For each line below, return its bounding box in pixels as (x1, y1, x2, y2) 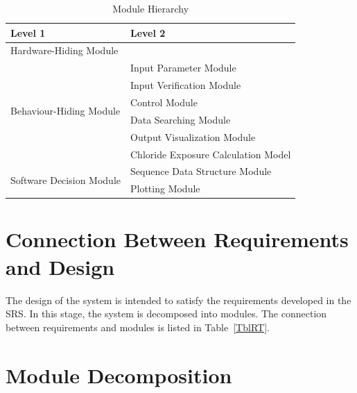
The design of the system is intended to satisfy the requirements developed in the (6, 292, 351, 307)
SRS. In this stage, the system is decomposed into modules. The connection (6, 306, 327, 321)
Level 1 (10, 25, 46, 40)
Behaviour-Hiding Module (10, 103, 121, 118)
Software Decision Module (10, 172, 121, 187)
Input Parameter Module (130, 60, 236, 75)
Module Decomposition (6, 360, 232, 389)
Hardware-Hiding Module (10, 43, 119, 58)
